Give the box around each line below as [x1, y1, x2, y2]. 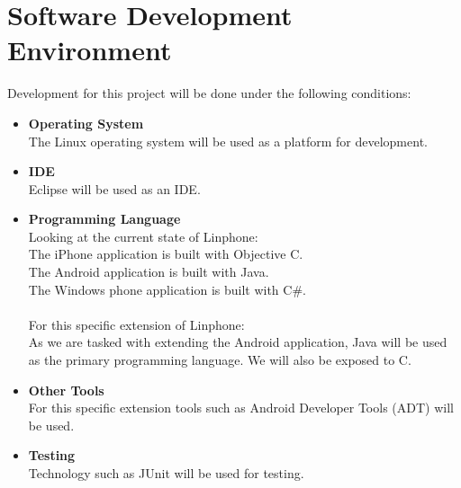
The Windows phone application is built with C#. [28, 279, 306, 298]
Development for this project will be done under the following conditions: [7, 84, 411, 102]
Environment [7, 31, 172, 68]
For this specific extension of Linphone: [28, 315, 245, 333]
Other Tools [28, 380, 104, 399]
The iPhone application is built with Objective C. [28, 244, 303, 263]
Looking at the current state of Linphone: [28, 226, 258, 245]
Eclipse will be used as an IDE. [28, 179, 201, 198]
